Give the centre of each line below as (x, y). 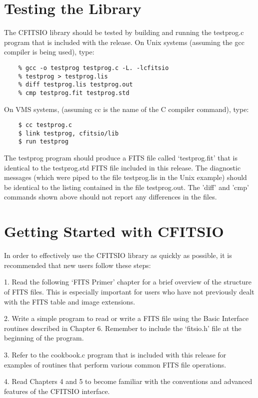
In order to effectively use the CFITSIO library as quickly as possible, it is (118, 255)
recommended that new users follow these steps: (77, 265)
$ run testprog (43, 142)
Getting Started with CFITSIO (114, 231)
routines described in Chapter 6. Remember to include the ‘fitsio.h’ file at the (123, 328)
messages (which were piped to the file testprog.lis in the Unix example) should (125, 177)
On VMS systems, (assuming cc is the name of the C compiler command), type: (126, 109)
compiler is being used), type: (49, 52)
